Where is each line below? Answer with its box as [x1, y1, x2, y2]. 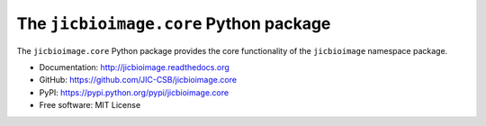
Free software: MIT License [39, 100, 141, 111]
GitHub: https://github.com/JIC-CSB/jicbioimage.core [39, 75, 238, 85]
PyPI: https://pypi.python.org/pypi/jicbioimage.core [39, 86, 229, 98]
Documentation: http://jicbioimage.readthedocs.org [39, 61, 229, 72]
